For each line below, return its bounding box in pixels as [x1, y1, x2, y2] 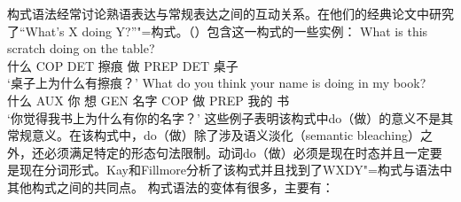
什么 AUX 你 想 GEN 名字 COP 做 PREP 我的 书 [7, 90, 290, 109]
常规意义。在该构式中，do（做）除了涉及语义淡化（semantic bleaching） [7, 126, 420, 144]
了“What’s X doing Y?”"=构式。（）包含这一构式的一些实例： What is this [7, 21, 428, 40]
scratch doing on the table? [7, 39, 155, 58]
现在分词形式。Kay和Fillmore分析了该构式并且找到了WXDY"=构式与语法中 [19, 160, 452, 179]
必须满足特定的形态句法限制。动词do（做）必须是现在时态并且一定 [43, 143, 430, 161]
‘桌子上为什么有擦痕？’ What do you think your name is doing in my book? [7, 74, 426, 92]
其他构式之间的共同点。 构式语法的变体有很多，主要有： [7, 177, 334, 196]
